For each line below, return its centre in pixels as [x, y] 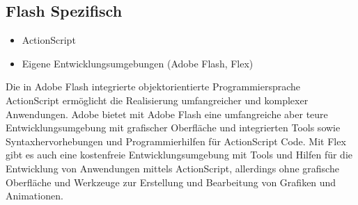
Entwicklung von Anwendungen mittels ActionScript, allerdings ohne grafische [172, 168]
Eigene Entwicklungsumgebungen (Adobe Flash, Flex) [138, 63]
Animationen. [34, 196]
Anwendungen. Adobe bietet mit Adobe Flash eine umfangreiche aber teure [167, 114]
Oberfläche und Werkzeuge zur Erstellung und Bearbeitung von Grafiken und [171, 182]
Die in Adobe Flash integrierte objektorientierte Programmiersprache [153, 87]
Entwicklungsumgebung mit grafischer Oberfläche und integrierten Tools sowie [173, 128]
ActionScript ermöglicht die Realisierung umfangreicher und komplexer [157, 100]
